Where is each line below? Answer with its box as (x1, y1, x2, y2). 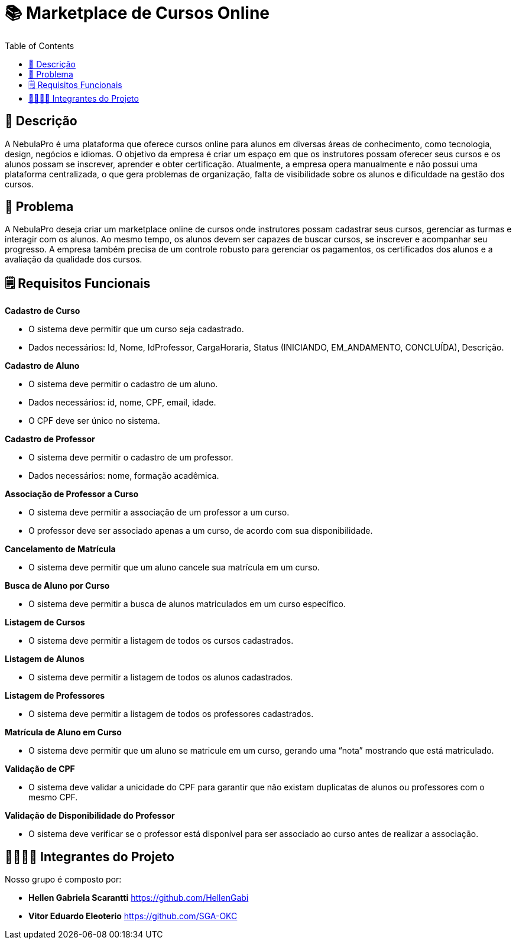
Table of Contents (5, 40, 74, 51)
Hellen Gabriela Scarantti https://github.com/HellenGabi (28, 893, 249, 903)
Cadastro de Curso (5, 306, 80, 316)
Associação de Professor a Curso (5, 489, 139, 499)
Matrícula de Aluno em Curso (5, 727, 122, 738)
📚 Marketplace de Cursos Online (5, 3, 270, 23)
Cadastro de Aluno (5, 361, 80, 371)
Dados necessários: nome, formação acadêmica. (28, 471, 219, 481)
